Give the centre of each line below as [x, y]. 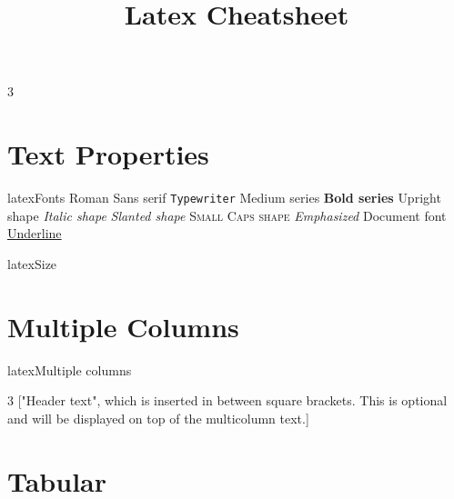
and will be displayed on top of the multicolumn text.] [158, 418]
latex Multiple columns [70, 369]
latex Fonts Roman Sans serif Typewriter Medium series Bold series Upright [224, 198]
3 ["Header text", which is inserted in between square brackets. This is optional [227, 400]
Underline [35, 233]
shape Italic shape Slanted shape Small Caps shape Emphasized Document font [227, 215]
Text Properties [108, 154]
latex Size [32, 263]
